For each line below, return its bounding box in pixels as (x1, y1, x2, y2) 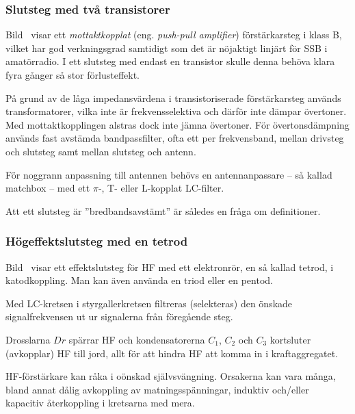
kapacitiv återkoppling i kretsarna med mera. (5, 396, 195, 410)
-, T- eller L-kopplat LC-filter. (98, 181, 224, 195)
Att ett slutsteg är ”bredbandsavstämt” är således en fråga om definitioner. (5, 203, 321, 218)
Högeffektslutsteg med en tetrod (5, 233, 188, 250)
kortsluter (269, 332, 311, 346)
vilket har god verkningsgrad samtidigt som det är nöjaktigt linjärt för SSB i (5, 40, 328, 55)
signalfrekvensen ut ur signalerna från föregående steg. (5, 309, 233, 324)
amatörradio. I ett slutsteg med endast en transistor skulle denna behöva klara (5, 54, 335, 68)
